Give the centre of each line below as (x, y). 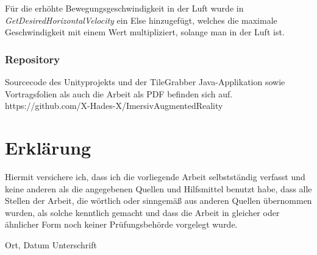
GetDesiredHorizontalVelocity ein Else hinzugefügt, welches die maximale (141, 20)
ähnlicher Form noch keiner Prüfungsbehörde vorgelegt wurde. (121, 224)
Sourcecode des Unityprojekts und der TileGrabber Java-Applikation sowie (145, 82)
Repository (33, 59)
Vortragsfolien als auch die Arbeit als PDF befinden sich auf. (119, 93)
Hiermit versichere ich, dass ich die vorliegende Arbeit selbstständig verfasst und (155, 176)
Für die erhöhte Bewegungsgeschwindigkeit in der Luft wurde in (124, 8)
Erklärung (48, 147)
